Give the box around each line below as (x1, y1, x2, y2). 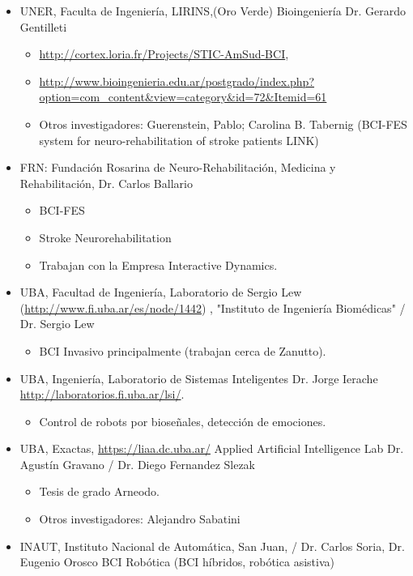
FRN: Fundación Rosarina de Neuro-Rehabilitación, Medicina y (19, 159, 336, 176)
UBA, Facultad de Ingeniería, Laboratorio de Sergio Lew (19, 284, 302, 301)
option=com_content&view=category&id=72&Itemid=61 (39, 88, 327, 105)
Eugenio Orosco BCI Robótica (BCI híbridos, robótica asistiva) (19, 553, 334, 570)
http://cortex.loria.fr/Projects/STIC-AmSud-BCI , (39, 45, 289, 62)
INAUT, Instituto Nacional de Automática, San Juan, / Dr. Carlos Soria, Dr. (19, 537, 405, 554)
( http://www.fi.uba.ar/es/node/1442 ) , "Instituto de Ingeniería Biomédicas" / (19, 299, 406, 316)
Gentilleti (19, 18, 67, 35)
